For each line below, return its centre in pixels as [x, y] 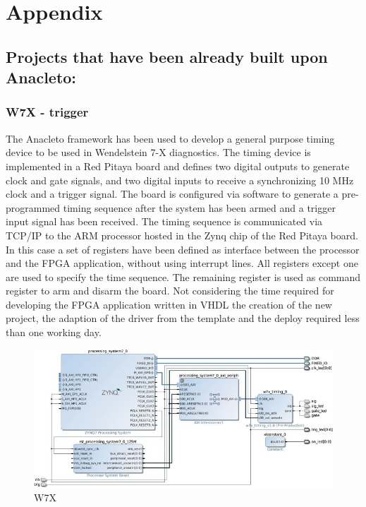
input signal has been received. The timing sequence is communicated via [164, 221]
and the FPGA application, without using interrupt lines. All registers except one [182, 263]
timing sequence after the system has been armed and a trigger [199, 207]
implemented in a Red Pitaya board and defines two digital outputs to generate [178, 166]
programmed [33, 207]
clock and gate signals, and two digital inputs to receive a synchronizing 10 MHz [180, 180]
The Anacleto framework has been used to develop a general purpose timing [170, 138]
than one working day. [54, 332]
